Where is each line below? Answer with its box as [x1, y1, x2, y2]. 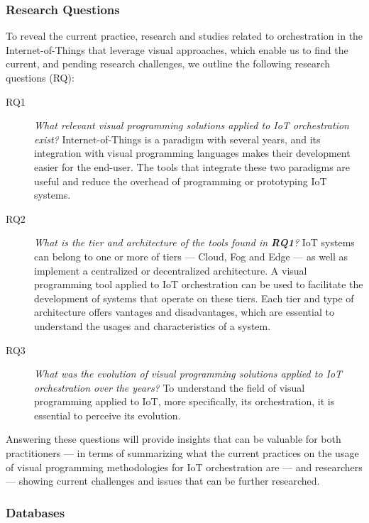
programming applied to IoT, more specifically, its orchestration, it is [34, 394, 335, 409]
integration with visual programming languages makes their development [34, 145, 351, 160]
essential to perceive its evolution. [34, 407, 181, 422]
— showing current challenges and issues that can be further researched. [6, 473, 320, 488]
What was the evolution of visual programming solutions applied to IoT [34, 366, 343, 381]
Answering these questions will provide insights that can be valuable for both [6, 431, 341, 446]
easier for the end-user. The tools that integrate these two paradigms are [34, 159, 351, 174]
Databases [6, 503, 65, 521]
